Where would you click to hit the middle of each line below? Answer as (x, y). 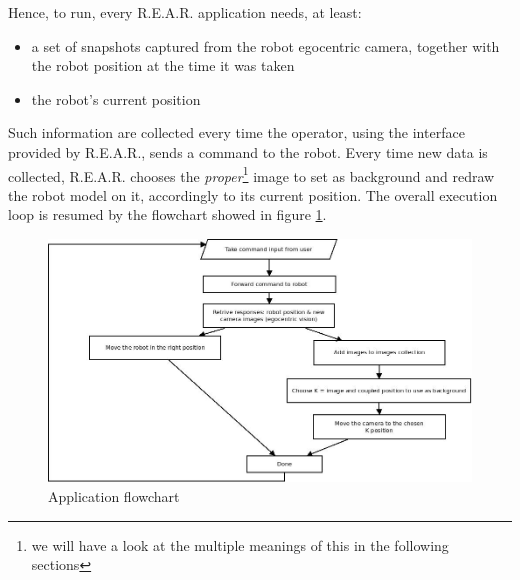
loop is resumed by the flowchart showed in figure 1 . (167, 214)
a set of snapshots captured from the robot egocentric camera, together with (265, 45)
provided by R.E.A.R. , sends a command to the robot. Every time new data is (248, 151)
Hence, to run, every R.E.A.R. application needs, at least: (185, 12)
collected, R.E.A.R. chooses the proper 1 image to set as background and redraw (251, 174)
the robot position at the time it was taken (163, 65)
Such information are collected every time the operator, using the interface (236, 132)
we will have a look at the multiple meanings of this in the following (240, 544)
